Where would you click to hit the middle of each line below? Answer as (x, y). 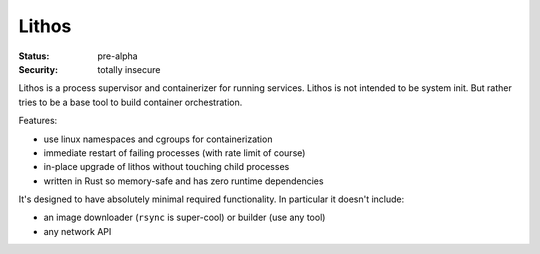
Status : (34, 56)
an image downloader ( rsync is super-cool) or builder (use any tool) (184, 217)
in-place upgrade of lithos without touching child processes (166, 167)
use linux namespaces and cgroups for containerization (158, 139)
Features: (38, 121)
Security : (38, 69)
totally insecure (129, 69)
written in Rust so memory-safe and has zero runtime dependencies (183, 181)
